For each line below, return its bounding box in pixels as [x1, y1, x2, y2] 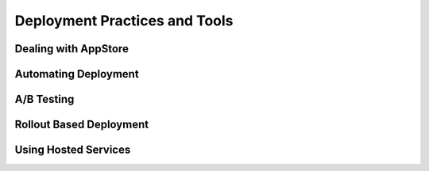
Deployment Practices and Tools [14, 12, 234, 29]
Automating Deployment [14, 67, 139, 81]
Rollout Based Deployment [14, 118, 149, 131]
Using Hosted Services [14, 143, 131, 157]
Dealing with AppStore [14, 42, 129, 55]
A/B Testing [14, 93, 75, 106]
